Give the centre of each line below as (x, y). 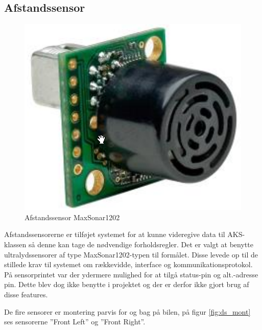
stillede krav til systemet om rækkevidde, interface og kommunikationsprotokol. (128, 264)
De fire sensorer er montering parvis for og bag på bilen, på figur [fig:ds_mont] (127, 311)
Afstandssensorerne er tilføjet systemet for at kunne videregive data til (115, 234)
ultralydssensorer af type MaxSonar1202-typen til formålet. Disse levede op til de (131, 254)
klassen (15, 244)
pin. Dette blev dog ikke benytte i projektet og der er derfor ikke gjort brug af (127, 284)
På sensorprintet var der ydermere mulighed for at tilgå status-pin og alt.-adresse (131, 274)
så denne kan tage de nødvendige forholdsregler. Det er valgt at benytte (141, 244)
